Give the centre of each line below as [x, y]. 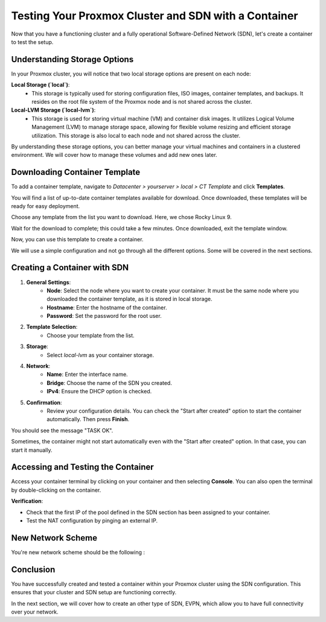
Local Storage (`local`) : [40, 85]
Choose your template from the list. [91, 335]
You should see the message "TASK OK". [62, 430]
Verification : [27, 501]
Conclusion [33, 569]
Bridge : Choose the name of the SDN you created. [109, 382]
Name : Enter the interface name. [87, 375]
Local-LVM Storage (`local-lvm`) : [53, 110]
